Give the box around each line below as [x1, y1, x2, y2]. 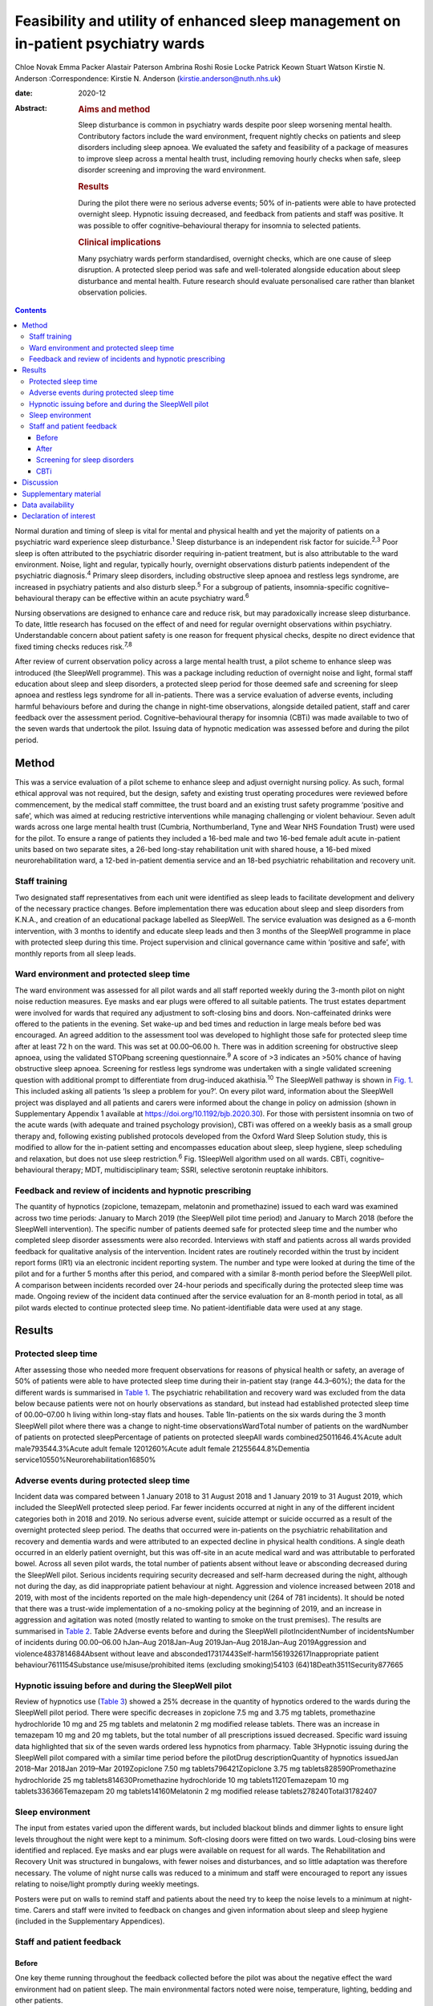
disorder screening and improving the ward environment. [78, 164, 266, 174]
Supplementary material [22, 489, 102, 498]
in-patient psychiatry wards [14, 35, 205, 52]
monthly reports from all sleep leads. [14, 948, 136, 958]
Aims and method [78, 104, 151, 115]
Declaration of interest [22, 511, 96, 521]
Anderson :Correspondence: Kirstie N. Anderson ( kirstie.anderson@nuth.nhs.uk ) [14, 73, 281, 83]
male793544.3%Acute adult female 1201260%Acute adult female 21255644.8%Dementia [14, 1444, 310, 1453]
